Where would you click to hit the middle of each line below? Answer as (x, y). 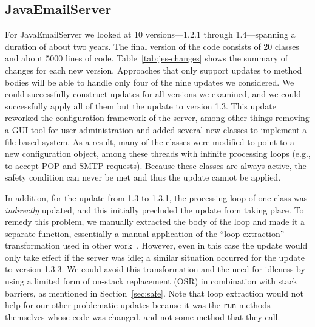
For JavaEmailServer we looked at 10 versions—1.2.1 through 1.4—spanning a (150, 34)
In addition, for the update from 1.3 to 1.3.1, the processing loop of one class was (156, 197)
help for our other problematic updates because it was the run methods (138, 305)
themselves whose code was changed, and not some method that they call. (143, 316)
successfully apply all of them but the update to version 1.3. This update (141, 105)
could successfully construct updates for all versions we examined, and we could (153, 94)
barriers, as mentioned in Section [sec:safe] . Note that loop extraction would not (154, 293)
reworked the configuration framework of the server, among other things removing (157, 118)
